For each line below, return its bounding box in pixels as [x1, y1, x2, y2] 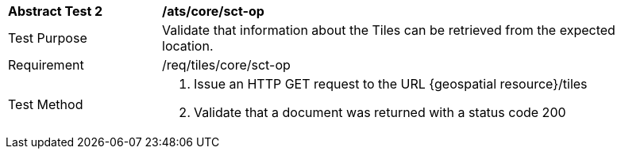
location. [162, 38, 214, 54]
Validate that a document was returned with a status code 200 [194, 104, 566, 120]
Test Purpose [8, 30, 87, 46]
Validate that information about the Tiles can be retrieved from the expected [162, 22, 615, 38]
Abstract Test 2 [8, 3, 103, 19]
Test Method [8, 96, 83, 112]
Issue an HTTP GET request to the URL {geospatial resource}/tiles [194, 76, 588, 92]
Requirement [8, 57, 84, 73]
